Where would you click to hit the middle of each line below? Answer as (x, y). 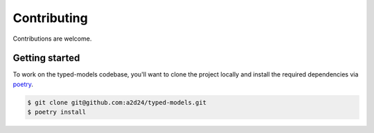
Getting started (46, 58)
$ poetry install (57, 112)
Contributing (50, 18)
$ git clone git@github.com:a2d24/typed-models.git (117, 102)
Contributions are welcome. (52, 39)
